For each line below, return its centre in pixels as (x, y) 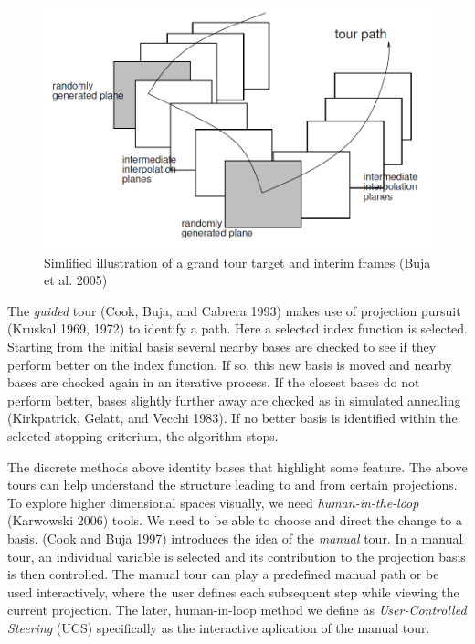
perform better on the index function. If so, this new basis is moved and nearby (230, 364)
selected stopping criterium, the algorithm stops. (143, 436)
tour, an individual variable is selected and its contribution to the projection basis (237, 556)
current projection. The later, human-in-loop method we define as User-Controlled (237, 610)
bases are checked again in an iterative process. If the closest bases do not (214, 382)
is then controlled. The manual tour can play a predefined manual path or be (223, 574)
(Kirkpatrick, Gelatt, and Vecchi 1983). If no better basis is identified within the (232, 418)
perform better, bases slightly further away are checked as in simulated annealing (234, 400)
